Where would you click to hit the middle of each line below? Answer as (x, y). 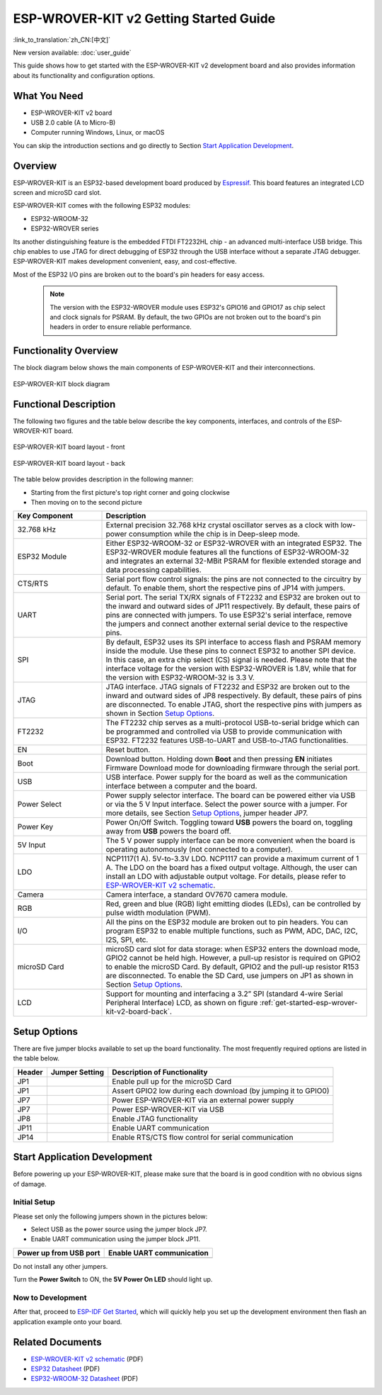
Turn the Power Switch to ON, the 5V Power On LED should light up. (113, 1279)
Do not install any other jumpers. (60, 1266)
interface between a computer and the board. (181, 786)
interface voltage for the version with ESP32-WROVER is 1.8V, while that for (231, 668)
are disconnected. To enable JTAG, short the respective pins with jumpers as (234, 705)
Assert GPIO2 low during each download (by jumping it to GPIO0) (221, 1090)
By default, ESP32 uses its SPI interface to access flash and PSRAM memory (233, 642)
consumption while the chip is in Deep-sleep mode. (214, 534)
